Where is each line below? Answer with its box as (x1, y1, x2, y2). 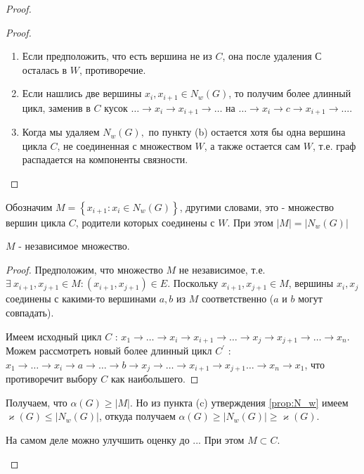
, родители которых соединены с (75, 214, 215, 229)
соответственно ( (201, 291, 274, 306)
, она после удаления (222, 49, 312, 63)
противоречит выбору (6, 371, 98, 386)
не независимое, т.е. (178, 262, 266, 276)
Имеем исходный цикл (6, 328, 102, 343)
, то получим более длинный (228, 86, 351, 101)
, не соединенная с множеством (57, 138, 192, 153)
